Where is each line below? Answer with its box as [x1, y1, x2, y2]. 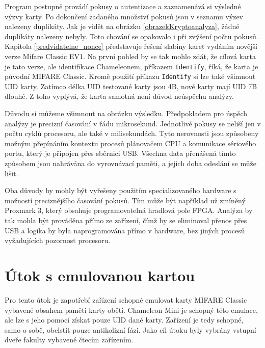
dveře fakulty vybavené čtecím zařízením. [5, 334, 134, 345]
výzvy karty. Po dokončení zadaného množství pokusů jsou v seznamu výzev [5, 11, 243, 21]
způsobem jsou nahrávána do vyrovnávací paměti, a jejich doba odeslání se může [5, 158, 256, 169]
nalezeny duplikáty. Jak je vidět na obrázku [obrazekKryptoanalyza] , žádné [5, 21, 240, 32]
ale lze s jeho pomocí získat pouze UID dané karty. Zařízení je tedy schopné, [5, 314, 244, 325]
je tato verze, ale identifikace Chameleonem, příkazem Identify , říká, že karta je [5, 61, 258, 71]
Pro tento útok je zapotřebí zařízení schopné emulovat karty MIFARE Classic [5, 294, 247, 305]
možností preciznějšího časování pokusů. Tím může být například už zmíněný [5, 195, 246, 205]
